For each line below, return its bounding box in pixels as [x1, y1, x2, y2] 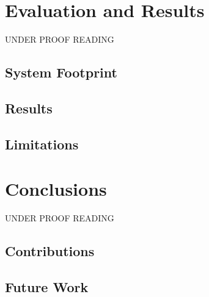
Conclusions [5, 176, 107, 201]
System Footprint [5, 63, 117, 82]
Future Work [5, 277, 89, 296]
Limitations [5, 134, 79, 153]
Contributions [5, 242, 95, 260]
